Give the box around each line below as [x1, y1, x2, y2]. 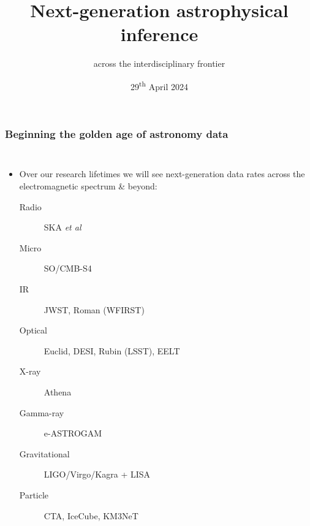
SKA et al [43, 221, 81, 234]
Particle [19, 488, 49, 501]
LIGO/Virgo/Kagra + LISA [43, 468, 151, 481]
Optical [19, 324, 47, 337]
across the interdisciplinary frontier [93, 57, 225, 70]
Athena [43, 385, 72, 398]
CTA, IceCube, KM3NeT [43, 509, 138, 522]
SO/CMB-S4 [43, 262, 92, 275]
